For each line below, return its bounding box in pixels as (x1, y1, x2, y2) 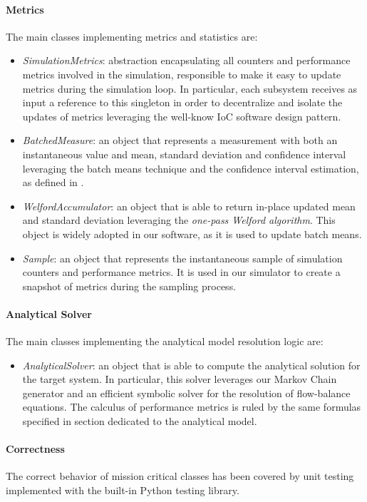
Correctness (6, 441, 65, 456)
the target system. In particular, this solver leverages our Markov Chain (22, 372, 337, 386)
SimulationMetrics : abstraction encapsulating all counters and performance (22, 53, 351, 68)
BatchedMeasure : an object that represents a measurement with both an (22, 133, 338, 148)
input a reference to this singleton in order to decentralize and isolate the (22, 95, 343, 110)
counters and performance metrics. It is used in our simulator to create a (22, 265, 341, 280)
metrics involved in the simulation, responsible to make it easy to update (22, 66, 341, 81)
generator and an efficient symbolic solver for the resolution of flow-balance (22, 385, 351, 400)
